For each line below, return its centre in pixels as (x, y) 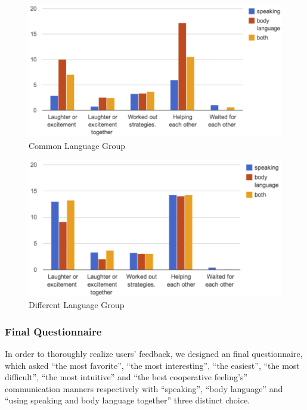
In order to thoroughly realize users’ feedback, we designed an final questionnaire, (154, 353)
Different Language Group (77, 305)
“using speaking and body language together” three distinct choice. (127, 400)
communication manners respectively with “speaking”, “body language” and (144, 388)
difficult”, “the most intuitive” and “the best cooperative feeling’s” (126, 377)
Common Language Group (77, 145)
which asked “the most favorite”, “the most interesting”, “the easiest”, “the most (152, 365)
